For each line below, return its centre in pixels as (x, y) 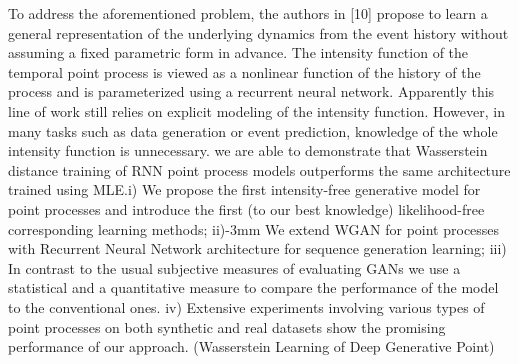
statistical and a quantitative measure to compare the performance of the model (253, 287)
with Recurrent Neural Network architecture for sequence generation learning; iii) (257, 248)
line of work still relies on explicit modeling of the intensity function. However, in (256, 110)
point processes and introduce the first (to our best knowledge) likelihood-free (246, 208)
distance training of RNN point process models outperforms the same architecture (259, 169)
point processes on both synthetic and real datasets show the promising (227, 326)
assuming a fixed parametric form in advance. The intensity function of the (238, 52)
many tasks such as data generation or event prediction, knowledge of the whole (253, 130)
